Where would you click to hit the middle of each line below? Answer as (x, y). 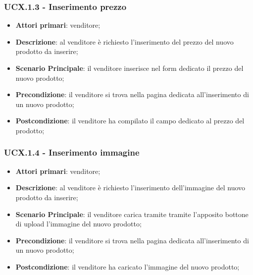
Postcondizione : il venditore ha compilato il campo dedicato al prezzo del (130, 121)
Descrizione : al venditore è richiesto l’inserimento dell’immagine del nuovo (130, 188)
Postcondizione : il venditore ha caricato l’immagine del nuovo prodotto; (127, 266)
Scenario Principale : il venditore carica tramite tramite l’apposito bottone (132, 214)
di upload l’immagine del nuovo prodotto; (78, 224)
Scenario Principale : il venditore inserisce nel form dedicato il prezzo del (129, 68)
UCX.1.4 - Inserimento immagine (72, 152)
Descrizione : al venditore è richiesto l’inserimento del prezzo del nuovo (125, 41)
